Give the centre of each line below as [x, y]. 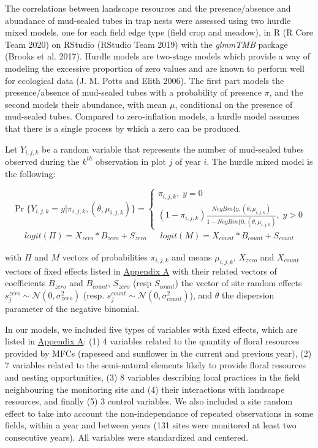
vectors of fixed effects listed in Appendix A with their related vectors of [141, 271]
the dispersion [248, 294]
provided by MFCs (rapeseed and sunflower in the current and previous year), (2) [158, 353]
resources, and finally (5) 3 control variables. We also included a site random [149, 401]
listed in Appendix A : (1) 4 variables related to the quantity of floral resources [152, 341]
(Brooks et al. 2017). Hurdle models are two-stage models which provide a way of [157, 56]
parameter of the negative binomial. [72, 308]
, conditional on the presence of [234, 104]
